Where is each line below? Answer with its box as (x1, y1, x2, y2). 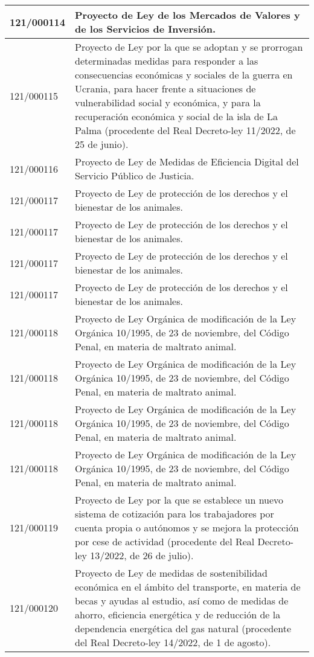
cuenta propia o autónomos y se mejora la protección (75, 521, 299, 534)
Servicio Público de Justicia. (75, 168, 194, 182)
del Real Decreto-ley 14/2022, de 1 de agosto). (75, 635, 271, 649)
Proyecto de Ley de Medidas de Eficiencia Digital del (75, 155, 299, 168)
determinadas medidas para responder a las (75, 54, 258, 68)
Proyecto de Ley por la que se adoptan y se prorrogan (75, 40, 303, 54)
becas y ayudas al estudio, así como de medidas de (75, 594, 289, 607)
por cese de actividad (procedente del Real (75, 534, 255, 548)
